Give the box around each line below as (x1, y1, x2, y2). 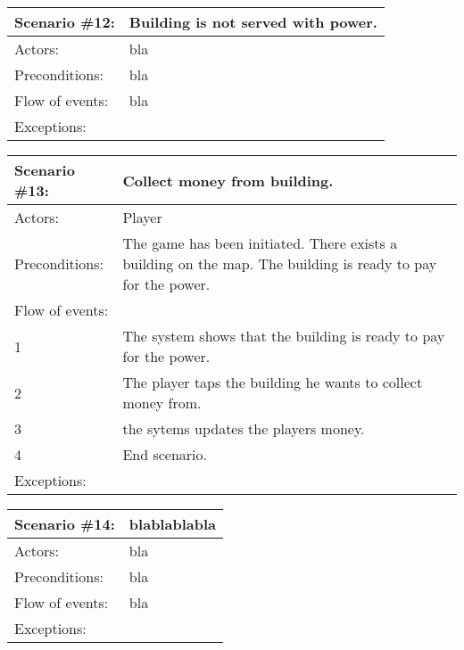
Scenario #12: (14, 12, 115, 32)
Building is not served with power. (128, 12, 377, 32)
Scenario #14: (14, 514, 115, 534)
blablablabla (128, 514, 216, 534)
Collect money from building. (122, 169, 334, 191)
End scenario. (122, 444, 207, 465)
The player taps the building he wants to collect (122, 372, 423, 392)
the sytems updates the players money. (122, 418, 365, 439)
